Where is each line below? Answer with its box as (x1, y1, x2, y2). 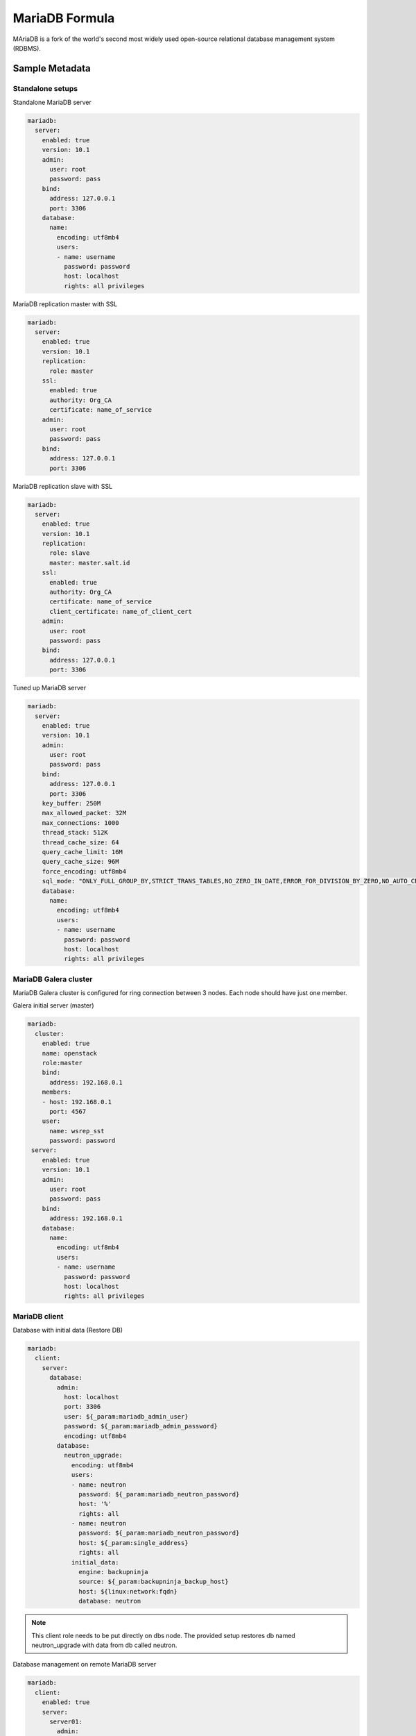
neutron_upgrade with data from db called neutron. (31, 1641, 177, 1649)
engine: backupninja (78, 1568, 148, 1576)
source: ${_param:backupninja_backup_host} (78, 1578, 229, 1586)
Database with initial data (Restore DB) (12, 1326, 123, 1335)
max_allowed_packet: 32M (42, 809, 127, 817)
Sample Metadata (12, 62, 91, 74)
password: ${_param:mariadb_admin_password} (63, 1422, 218, 1430)
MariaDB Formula (12, 10, 115, 26)
